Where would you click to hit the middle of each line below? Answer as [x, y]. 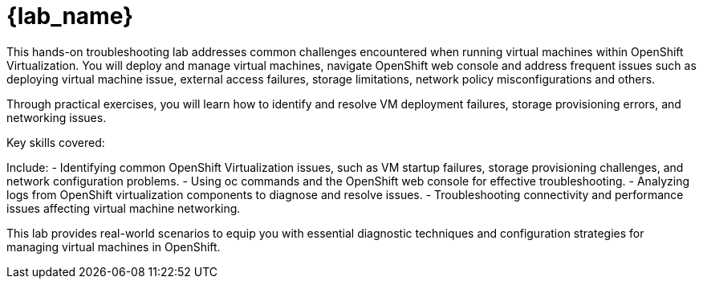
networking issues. [57, 117]
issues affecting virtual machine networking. [124, 208]
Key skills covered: [56, 142]
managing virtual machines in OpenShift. [114, 246]
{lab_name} [70, 16]
